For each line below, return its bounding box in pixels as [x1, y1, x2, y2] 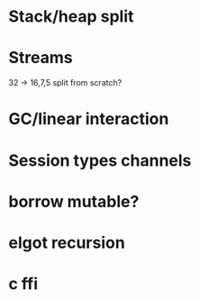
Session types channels [8, 150, 192, 170]
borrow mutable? [8, 191, 140, 212]
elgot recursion [8, 232, 125, 253]
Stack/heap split [8, 6, 134, 27]
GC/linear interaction [8, 109, 169, 130]
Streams [8, 48, 73, 68]
